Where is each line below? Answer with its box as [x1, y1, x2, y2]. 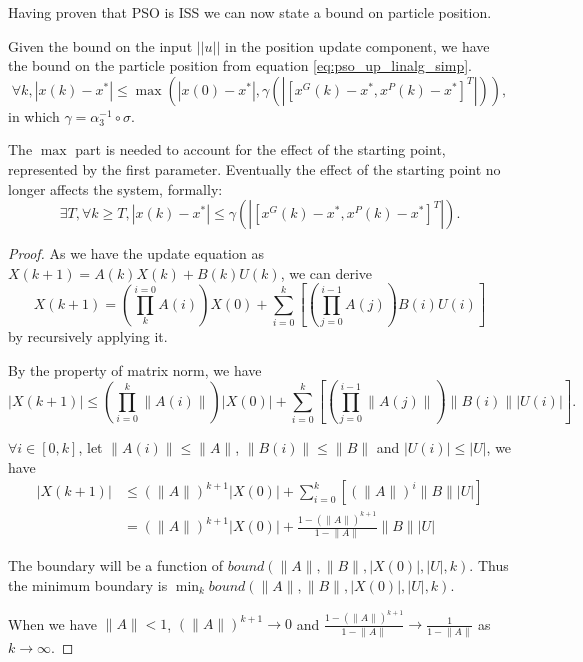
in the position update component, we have [224, 35, 490, 56]
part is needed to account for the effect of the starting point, [75, 139, 446, 160]
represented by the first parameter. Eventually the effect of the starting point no [8, 158, 501, 179]
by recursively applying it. [8, 326, 168, 347]
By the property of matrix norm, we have [8, 359, 262, 380]
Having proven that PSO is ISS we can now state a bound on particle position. [8, 2, 492, 22]
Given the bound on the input [8, 35, 193, 56]
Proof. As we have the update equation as [8, 243, 264, 264]
